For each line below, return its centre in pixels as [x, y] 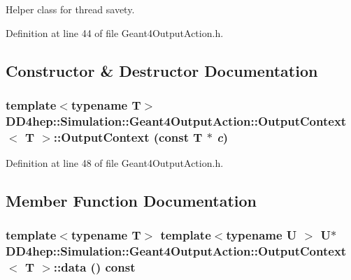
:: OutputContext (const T [128, 137]
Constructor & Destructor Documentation [162, 70]
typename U [262, 235]
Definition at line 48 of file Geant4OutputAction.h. [115, 163]
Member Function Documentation [131, 201]
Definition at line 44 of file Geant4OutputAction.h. [115, 32]
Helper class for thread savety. [70, 9]
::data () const [94, 267]
